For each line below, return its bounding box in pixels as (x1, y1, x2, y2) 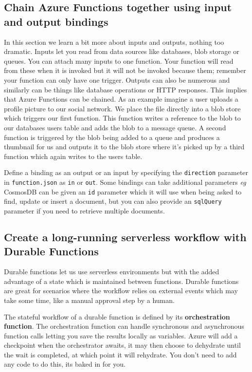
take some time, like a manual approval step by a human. (4, 295, 175, 305)
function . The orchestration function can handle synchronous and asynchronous (4, 321, 244, 331)
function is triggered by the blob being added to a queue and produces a (4, 132, 220, 142)
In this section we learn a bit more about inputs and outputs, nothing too (4, 36, 224, 47)
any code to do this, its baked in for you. (4, 359, 126, 369)
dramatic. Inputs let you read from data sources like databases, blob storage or (4, 46, 239, 56)
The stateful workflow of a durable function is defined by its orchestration (4, 311, 230, 321)
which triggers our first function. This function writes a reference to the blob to (4, 113, 241, 123)
